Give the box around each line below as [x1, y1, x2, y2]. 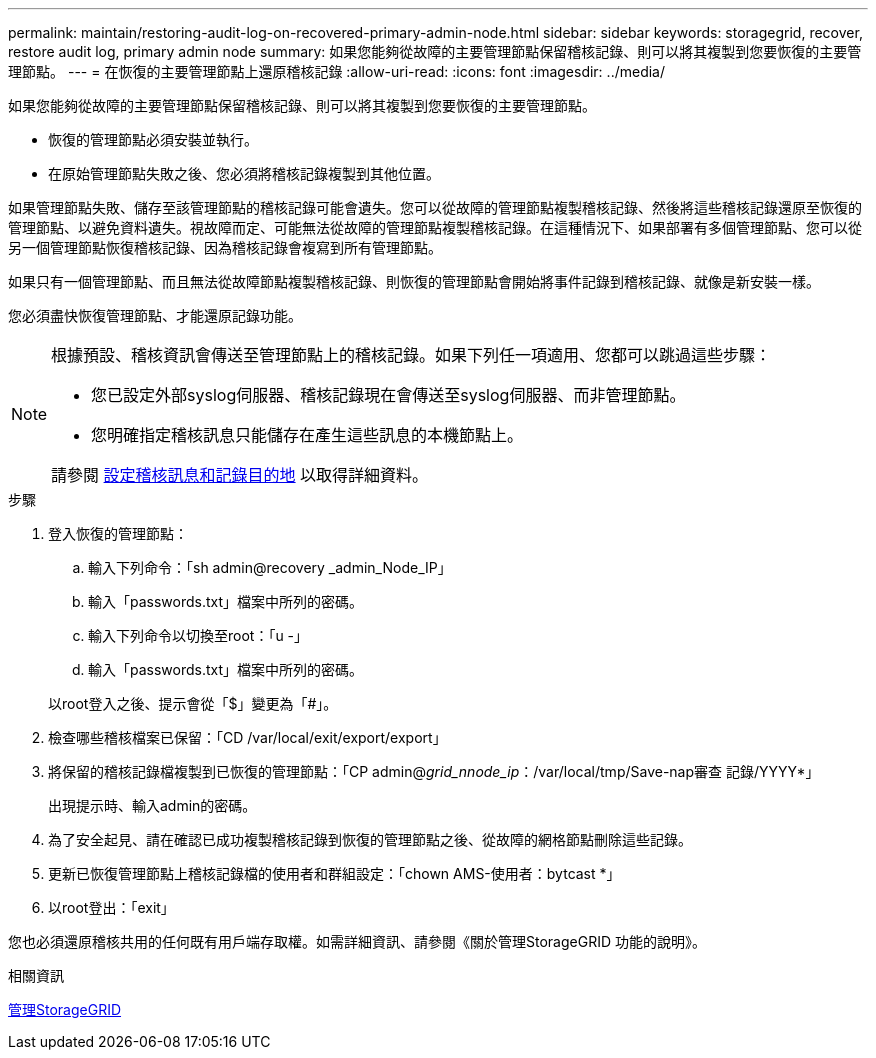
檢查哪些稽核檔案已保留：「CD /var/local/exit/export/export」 [48, 729, 447, 746]
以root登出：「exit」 [48, 899, 175, 916]
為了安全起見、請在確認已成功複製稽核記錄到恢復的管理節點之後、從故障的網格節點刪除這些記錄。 [48, 831, 692, 848]
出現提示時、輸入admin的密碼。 [48, 797, 257, 814]
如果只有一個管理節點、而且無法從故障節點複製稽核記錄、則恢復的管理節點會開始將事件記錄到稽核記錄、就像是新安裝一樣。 [8, 273, 820, 290]
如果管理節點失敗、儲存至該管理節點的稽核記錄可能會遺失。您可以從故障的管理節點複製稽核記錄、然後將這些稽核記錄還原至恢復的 [8, 199, 862, 216]
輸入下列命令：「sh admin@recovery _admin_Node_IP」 [88, 559, 452, 576]
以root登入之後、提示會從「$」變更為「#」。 [48, 695, 338, 712]
